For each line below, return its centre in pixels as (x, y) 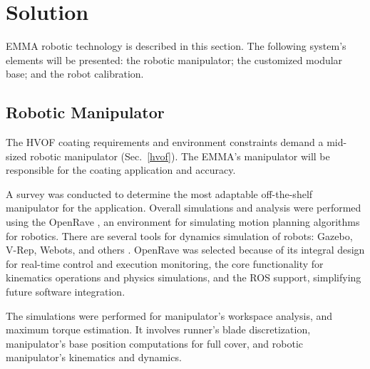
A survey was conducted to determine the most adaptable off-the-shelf (159, 193)
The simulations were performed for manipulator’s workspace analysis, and (169, 315)
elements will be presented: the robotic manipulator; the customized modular (174, 59)
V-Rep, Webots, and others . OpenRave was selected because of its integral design (185, 250)
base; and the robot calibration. (75, 74)
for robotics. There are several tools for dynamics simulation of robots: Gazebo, (179, 235)
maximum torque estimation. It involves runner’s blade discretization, (158, 329)
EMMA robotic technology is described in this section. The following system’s (176, 46)
